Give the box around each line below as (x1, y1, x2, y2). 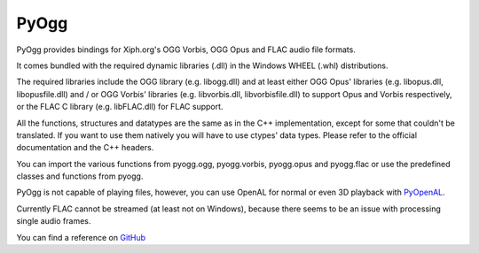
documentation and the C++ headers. (16, 142, 154, 153)
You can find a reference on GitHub (16, 232, 146, 242)
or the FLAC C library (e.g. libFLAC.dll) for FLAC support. (16, 102, 224, 112)
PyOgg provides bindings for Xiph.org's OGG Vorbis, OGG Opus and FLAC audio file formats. (16, 44, 357, 55)
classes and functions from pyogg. (16, 171, 144, 181)
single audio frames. (16, 216, 91, 226)
